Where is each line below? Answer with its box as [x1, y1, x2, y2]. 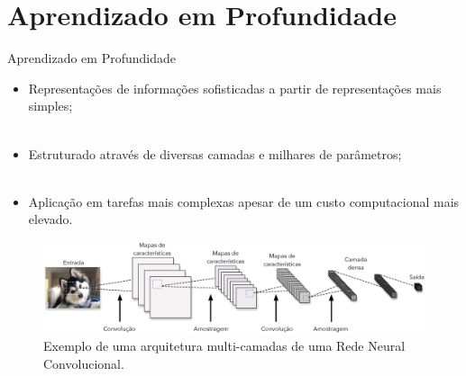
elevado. [28, 210, 73, 228]
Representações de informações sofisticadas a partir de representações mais [28, 78, 442, 97]
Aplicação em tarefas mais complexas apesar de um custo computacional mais [28, 192, 460, 210]
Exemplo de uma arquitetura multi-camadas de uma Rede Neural [43, 336, 406, 355]
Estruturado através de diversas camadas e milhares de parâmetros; [28, 144, 402, 163]
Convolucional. [43, 354, 124, 372]
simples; [28, 96, 73, 115]
